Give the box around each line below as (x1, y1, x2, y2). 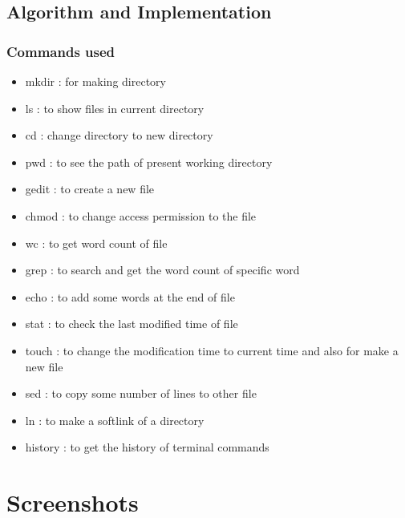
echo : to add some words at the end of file (25, 288, 235, 305)
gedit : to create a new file (25, 180, 155, 197)
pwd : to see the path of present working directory (25, 153, 273, 170)
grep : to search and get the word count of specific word (25, 261, 300, 278)
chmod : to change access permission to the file (25, 207, 257, 224)
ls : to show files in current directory (25, 99, 205, 116)
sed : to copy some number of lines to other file (25, 385, 257, 402)
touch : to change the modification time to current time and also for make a (25, 342, 399, 358)
